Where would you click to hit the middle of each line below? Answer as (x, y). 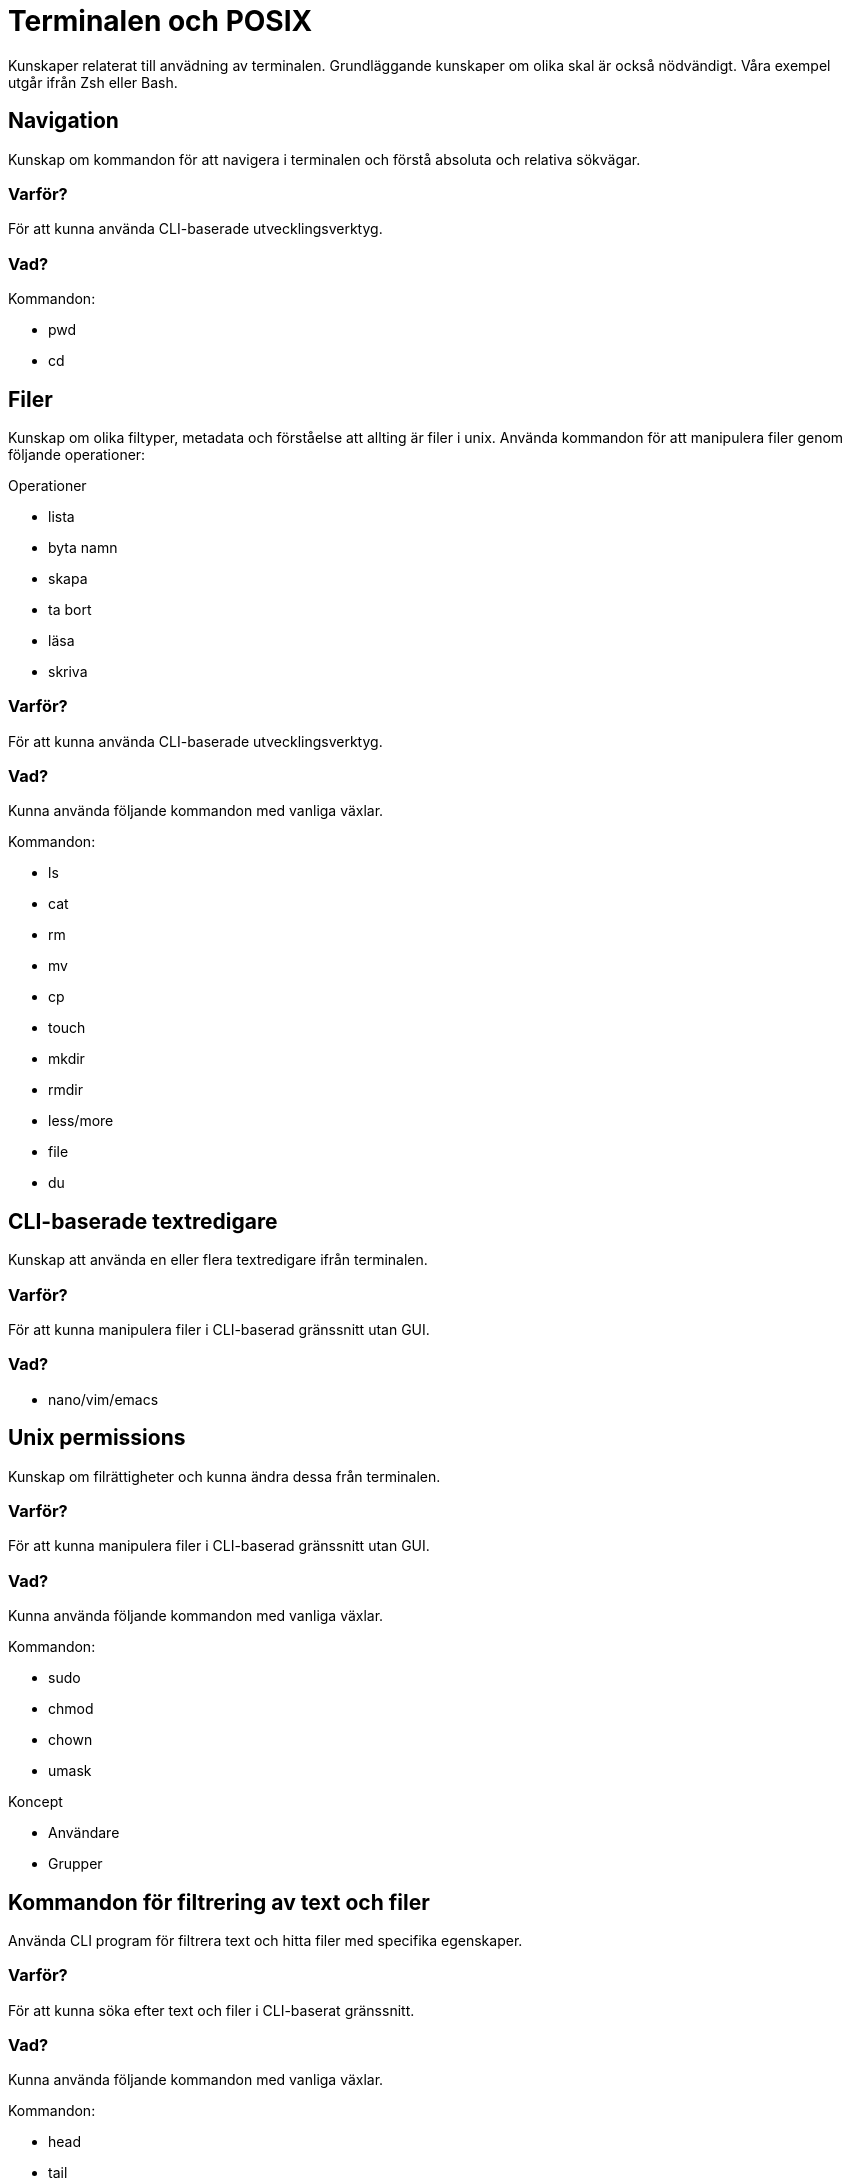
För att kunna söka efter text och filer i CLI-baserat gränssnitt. (211, 2010)
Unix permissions (97, 1438)
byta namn (83, 547)
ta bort (70, 609)
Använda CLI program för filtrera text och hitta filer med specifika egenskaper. (265, 1940)
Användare (84, 1833)
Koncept (35, 1802)
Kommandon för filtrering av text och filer (219, 1902)
